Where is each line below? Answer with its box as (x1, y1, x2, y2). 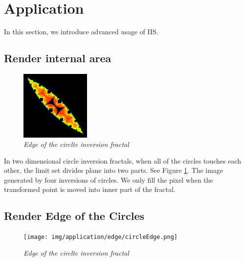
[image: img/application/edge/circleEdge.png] (23, 234, 178, 241)
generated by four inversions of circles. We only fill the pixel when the (4, 174, 213, 185)
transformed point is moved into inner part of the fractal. (4, 184, 176, 194)
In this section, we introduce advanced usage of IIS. (4, 26, 158, 37)
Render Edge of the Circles (4, 208, 145, 223)
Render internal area (4, 50, 111, 66)
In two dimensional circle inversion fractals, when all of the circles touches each (4, 155, 242, 166)
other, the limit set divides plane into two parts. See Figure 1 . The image (4, 165, 223, 175)
